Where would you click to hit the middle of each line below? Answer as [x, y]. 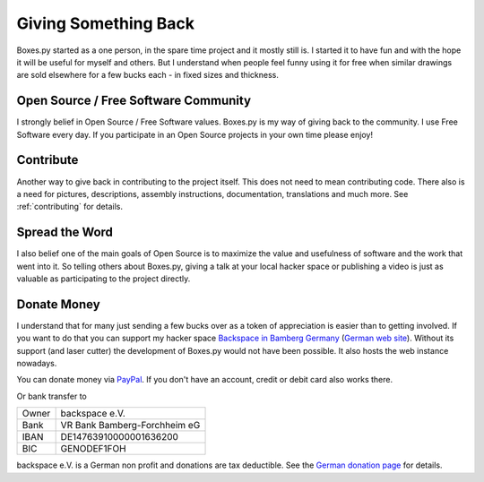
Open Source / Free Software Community [134, 101]
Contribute [48, 160]
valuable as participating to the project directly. [104, 279]
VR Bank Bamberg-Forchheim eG [130, 426]
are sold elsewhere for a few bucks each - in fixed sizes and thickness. [148, 75]
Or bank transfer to [52, 396]
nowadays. [37, 364]
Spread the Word [65, 232]
